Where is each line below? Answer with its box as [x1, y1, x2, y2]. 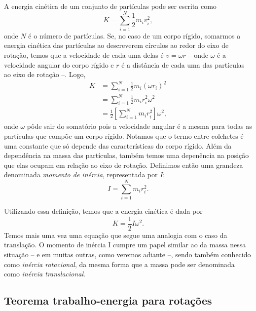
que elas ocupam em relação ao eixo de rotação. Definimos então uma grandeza [4, 159, 243, 170]
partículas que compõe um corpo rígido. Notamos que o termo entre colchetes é [4, 130, 244, 141]
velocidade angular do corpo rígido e [4, 59, 114, 70]
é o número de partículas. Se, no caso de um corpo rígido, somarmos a [28, 30, 241, 40]
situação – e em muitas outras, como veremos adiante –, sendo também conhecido [4, 249, 251, 259]
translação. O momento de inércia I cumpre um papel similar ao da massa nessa [4, 239, 246, 250]
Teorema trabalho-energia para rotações [4, 293, 212, 308]
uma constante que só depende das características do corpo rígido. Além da [4, 140, 232, 151]
